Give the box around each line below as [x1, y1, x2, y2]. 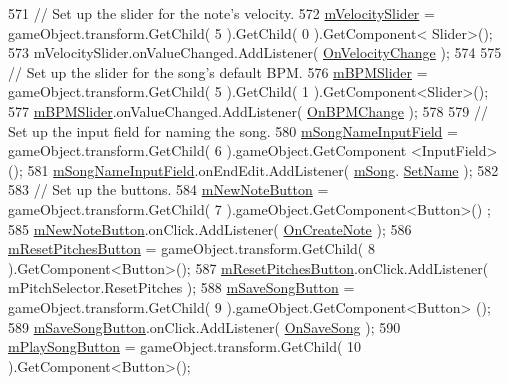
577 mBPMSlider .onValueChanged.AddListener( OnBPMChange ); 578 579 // [8, 100, 488, 121]
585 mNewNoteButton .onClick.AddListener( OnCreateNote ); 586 [8, 218, 412, 239]
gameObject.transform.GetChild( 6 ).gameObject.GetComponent [8, 140, 407, 161]
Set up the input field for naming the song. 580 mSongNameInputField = [8, 120, 458, 141]
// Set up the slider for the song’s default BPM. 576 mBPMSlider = [8, 61, 428, 82]
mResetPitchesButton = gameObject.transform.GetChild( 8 [8, 238, 375, 259]
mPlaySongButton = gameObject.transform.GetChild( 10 [8, 336, 362, 357]
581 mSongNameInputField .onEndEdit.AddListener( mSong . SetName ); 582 [27, 159, 499, 180]
